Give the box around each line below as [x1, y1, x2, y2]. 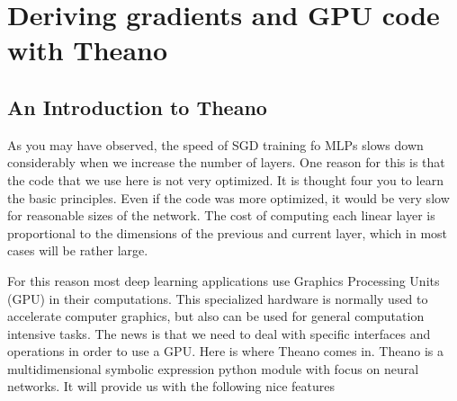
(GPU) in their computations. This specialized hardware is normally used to [7, 289, 428, 307]
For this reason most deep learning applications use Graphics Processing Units [7, 271, 440, 290]
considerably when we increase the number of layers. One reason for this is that [7, 153, 445, 172]
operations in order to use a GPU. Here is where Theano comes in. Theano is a [7, 342, 444, 361]
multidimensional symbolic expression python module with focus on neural [7, 359, 419, 378]
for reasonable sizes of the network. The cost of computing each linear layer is [7, 206, 435, 225]
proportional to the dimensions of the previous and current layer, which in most [7, 223, 448, 242]
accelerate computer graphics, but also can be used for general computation [7, 307, 425, 325]
